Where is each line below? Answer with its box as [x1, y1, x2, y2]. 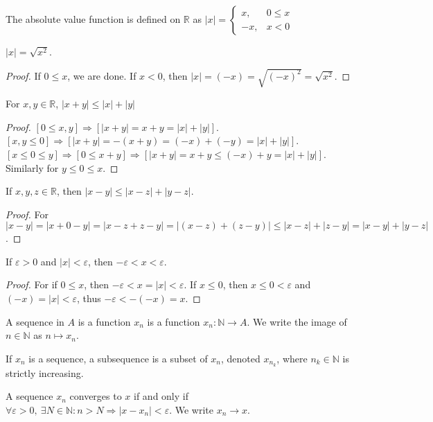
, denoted [221, 351, 260, 365]
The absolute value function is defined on [6, 12, 181, 26]
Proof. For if [6, 277, 58, 292]
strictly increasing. [6, 365, 84, 380]
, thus [77, 291, 101, 306]
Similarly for [6, 160, 59, 175]
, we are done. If [67, 68, 136, 82]
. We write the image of [247, 314, 347, 328]
